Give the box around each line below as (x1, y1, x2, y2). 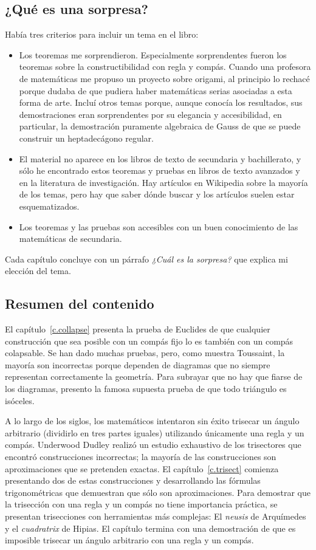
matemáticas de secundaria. (19, 232, 122, 245)
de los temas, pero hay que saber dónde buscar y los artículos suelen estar (19, 188, 295, 201)
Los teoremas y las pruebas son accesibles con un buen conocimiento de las (19, 220, 298, 233)
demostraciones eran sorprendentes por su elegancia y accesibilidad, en (19, 108, 282, 120)
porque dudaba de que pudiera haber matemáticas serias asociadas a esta (19, 84, 292, 97)
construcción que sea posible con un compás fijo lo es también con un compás (5, 334, 294, 347)
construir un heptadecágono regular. (19, 131, 154, 144)
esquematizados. (19, 199, 80, 212)
